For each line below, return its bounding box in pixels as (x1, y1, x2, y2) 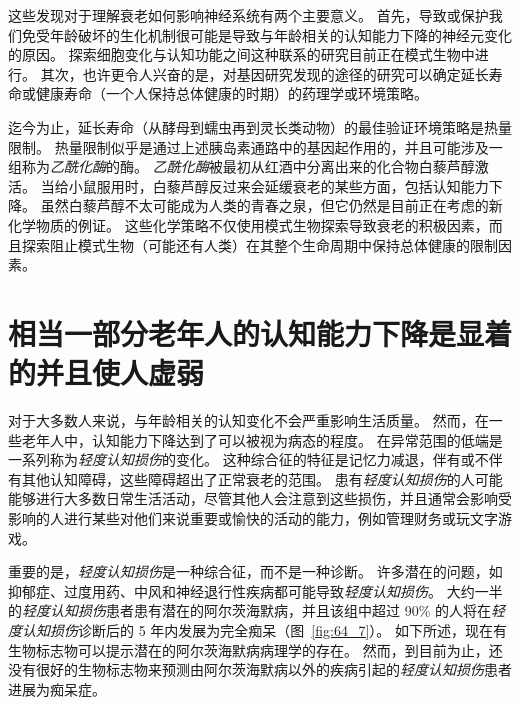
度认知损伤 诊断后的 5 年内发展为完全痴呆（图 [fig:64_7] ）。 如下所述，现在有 (8, 619, 507, 640)
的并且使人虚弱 (8, 352, 205, 393)
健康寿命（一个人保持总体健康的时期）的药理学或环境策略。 (35, 83, 428, 104)
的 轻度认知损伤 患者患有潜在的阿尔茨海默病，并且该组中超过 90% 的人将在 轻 (8, 600, 505, 621)
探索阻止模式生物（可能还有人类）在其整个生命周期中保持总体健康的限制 (21, 234, 498, 255)
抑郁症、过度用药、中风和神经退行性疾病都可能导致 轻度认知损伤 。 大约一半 (8, 580, 503, 601)
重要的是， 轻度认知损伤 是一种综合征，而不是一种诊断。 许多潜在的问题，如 (8, 561, 503, 582)
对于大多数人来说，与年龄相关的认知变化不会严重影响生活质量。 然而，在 (8, 410, 489, 431)
